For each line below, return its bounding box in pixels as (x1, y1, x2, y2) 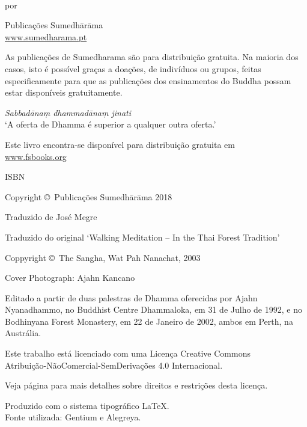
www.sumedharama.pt (5, 30, 87, 43)
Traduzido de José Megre (5, 210, 97, 223)
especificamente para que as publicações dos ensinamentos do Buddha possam (5, 74, 291, 87)
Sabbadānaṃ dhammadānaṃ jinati (5, 106, 132, 118)
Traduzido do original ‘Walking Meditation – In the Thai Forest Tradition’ (5, 230, 280, 243)
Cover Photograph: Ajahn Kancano (5, 271, 135, 284)
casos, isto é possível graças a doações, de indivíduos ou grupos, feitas (5, 62, 261, 75)
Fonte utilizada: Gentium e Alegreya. (5, 411, 141, 423)
